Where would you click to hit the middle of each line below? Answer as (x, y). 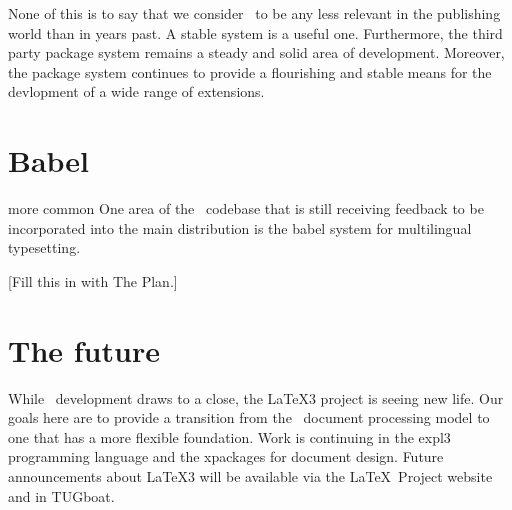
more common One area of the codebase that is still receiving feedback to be (246, 208)
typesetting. (44, 247)
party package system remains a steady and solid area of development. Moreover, (256, 52)
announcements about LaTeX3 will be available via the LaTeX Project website (250, 475)
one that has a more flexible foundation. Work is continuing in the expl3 (229, 436)
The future (84, 349)
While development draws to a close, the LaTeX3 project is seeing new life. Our (256, 397)
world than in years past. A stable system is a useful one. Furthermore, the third (255, 32)
